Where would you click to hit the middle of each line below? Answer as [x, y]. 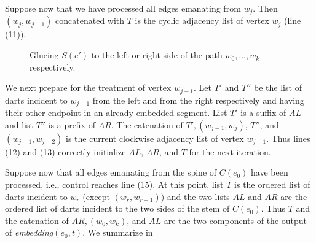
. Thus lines [288, 138]
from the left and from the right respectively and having [198, 100]
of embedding [29, 232]
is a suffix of [263, 113]
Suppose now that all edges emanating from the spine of [111, 172]
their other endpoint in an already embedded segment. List [116, 113]
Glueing [44, 55]
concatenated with [90, 21]
